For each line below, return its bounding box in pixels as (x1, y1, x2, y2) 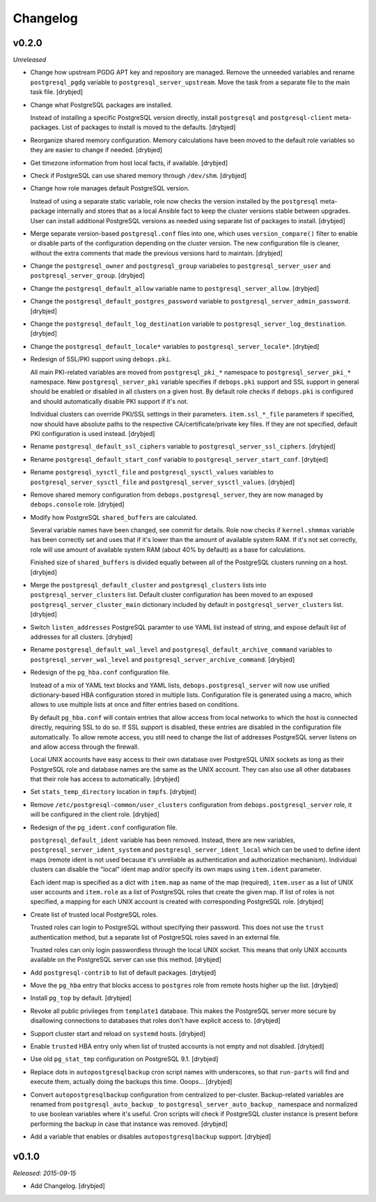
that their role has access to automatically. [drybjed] (30, 775, 180, 783)
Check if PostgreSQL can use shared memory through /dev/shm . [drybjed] (30, 171, 247, 179)
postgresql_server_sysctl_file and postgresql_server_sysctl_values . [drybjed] (30, 478, 295, 486)
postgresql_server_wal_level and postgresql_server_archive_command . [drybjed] (30, 655, 295, 663)
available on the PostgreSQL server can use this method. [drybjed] (30, 956, 222, 964)
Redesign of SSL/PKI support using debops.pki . (30, 355, 172, 363)
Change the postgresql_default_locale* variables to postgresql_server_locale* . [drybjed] (30, 342, 320, 350)
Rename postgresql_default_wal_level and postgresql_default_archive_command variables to (30, 645, 333, 654)
